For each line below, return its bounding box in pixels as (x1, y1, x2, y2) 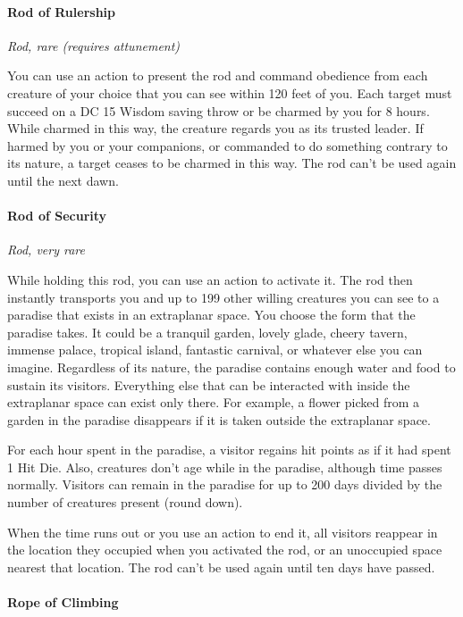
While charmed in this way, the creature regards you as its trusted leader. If (7, 119, 424, 138)
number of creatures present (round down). (7, 493, 243, 512)
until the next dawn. (7, 171, 119, 189)
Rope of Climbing (7, 593, 119, 612)
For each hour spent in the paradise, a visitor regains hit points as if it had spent (7, 440, 451, 459)
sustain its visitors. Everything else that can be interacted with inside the (7, 375, 410, 394)
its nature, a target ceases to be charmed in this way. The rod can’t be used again (7, 154, 457, 172)
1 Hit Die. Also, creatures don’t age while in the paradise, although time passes (7, 457, 442, 476)
